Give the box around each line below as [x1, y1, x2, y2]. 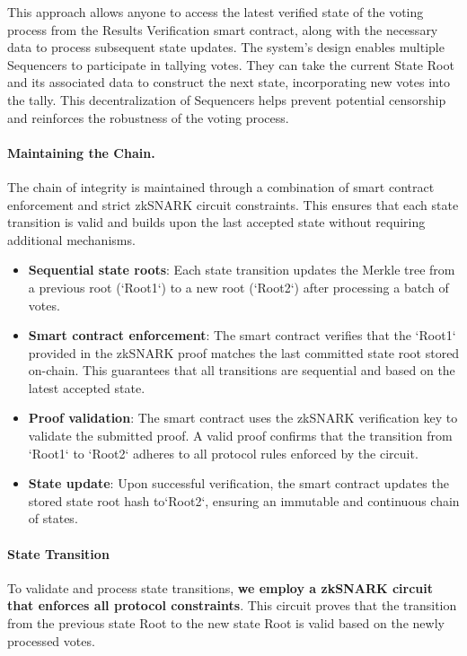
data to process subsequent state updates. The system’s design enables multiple [7, 38, 445, 57]
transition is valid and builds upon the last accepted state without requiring [7, 213, 426, 232]
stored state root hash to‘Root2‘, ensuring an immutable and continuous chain [28, 491, 460, 510]
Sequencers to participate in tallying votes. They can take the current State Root [7, 55, 454, 74]
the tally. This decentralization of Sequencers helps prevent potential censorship [7, 90, 446, 109]
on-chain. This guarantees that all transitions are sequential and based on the [28, 361, 455, 380]
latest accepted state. [28, 378, 145, 397]
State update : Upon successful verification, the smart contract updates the [28, 474, 449, 493]
